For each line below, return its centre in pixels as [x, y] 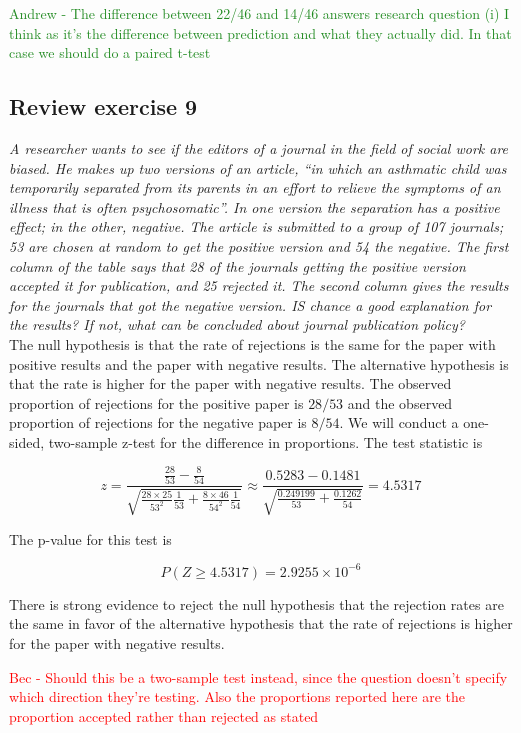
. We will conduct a [399, 422]
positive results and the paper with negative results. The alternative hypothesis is [259, 363]
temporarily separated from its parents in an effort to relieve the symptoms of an [255, 187]
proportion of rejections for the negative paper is [158, 422]
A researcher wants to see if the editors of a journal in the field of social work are [259, 147]
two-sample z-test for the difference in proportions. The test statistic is [265, 441]
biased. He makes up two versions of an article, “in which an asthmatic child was [258, 167]
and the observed [400, 402]
